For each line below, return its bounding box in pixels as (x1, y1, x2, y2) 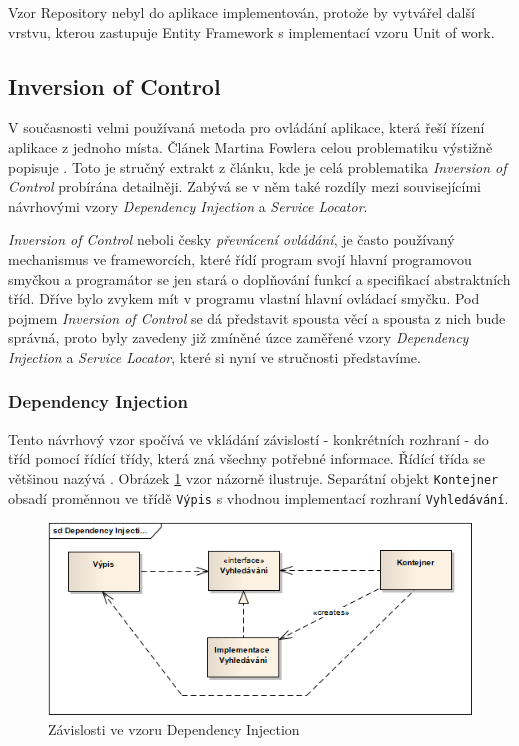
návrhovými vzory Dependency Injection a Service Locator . (8, 195, 368, 216)
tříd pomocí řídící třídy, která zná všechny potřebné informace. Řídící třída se (8, 448, 486, 469)
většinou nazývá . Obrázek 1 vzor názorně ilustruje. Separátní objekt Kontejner (8, 467, 499, 488)
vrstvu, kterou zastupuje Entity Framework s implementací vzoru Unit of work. (8, 21, 495, 42)
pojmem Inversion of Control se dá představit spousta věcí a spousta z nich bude (8, 307, 506, 328)
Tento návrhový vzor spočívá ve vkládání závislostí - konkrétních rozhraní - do (8, 428, 489, 449)
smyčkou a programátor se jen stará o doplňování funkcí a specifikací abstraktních (8, 268, 511, 289)
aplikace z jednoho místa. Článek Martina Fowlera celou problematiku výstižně (8, 136, 493, 157)
